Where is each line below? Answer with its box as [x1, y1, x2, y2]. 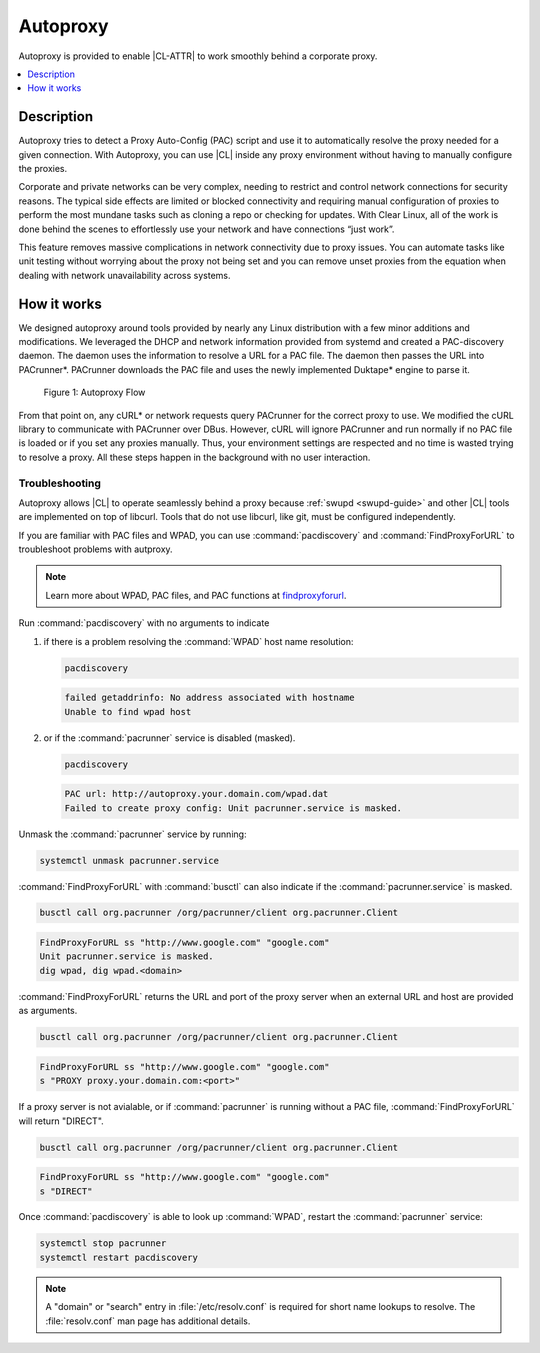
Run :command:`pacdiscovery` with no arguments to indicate [18, 617, 270, 629]
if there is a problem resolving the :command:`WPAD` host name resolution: [43, 635, 354, 647]
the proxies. [18, 163, 68, 175]
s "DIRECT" [39, 1185, 93, 1197]
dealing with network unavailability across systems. [18, 269, 231, 281]
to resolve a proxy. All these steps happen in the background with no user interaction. [18, 451, 371, 463]
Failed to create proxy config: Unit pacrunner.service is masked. [64, 802, 403, 814]
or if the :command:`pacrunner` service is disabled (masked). [43, 731, 296, 744]
